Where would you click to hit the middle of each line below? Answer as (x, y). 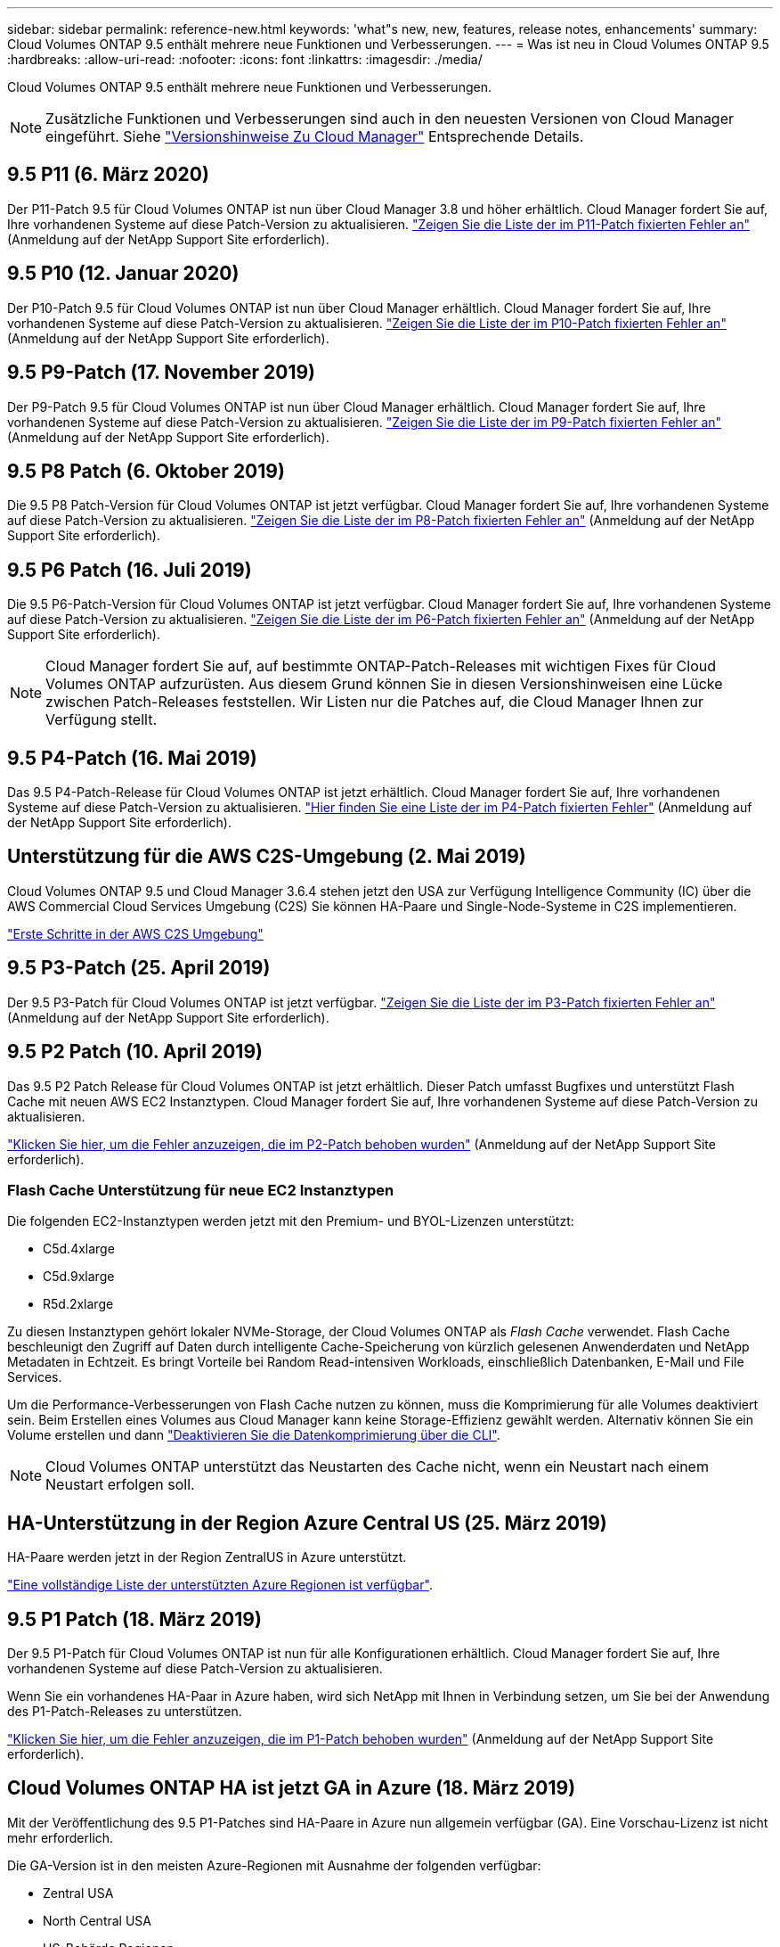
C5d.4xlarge (79, 1249)
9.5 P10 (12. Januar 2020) (123, 274)
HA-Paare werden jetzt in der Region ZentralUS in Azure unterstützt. (207, 1557)
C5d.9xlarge (79, 1277)
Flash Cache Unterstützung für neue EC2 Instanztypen (201, 1190)
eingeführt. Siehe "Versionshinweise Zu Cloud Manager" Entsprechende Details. (315, 136)
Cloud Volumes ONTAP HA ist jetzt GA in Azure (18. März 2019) (292, 1788)
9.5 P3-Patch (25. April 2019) (139, 968)
